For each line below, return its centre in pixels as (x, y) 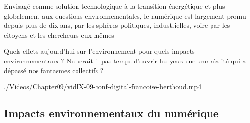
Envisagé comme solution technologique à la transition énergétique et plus (115, 6)
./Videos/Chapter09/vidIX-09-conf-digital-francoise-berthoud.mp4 (103, 87)
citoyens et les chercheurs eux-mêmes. (60, 34)
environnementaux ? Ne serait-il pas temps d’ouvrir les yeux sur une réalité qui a (125, 60)
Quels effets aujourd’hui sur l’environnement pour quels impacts (99, 51)
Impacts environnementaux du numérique (111, 113)
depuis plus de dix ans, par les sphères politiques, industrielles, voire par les (117, 25)
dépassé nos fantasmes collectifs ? (54, 70)
